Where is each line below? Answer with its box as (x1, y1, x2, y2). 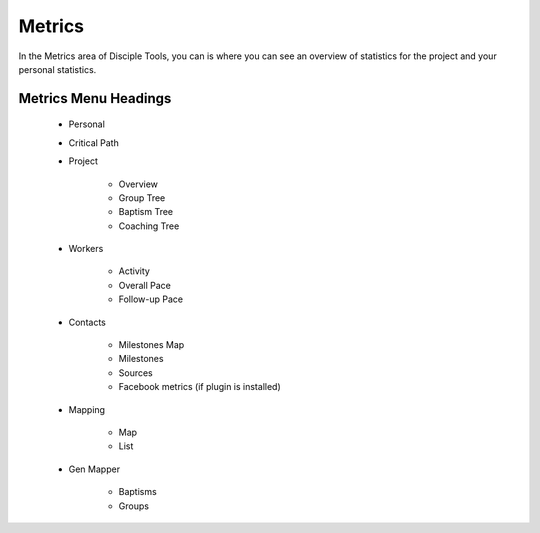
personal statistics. (18, 63, 97, 75)
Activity (118, 265, 150, 277)
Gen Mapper (68, 463, 120, 475)
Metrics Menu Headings (18, 90, 172, 107)
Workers (68, 243, 104, 255)
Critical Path (68, 136, 119, 149)
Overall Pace (118, 279, 172, 291)
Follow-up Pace (118, 293, 184, 305)
